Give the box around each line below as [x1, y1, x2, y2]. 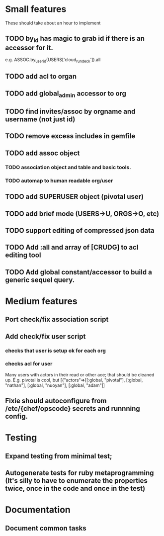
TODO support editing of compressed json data [5, 226, 155, 235]
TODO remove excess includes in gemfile [5, 132, 136, 140]
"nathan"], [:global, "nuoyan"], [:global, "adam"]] [5, 382, 105, 388]
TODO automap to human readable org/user [5, 177, 113, 184]
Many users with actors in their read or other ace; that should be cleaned [5, 371, 155, 377]
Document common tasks [5, 524, 87, 533]
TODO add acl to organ [5, 72, 77, 81]
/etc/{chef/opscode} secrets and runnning [5, 404, 140, 413]
